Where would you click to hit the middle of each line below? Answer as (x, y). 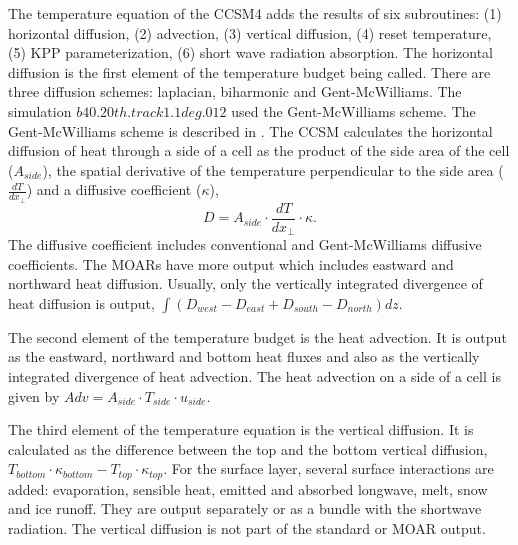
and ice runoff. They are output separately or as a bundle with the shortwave (245, 508)
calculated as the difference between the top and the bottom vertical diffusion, (248, 448)
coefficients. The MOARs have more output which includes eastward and (231, 263)
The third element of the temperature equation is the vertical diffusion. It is (241, 429)
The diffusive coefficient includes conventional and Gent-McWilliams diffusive (245, 244)
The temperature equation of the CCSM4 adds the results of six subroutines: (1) (255, 13)
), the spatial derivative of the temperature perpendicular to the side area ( (273, 169)
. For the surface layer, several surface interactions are (328, 468)
